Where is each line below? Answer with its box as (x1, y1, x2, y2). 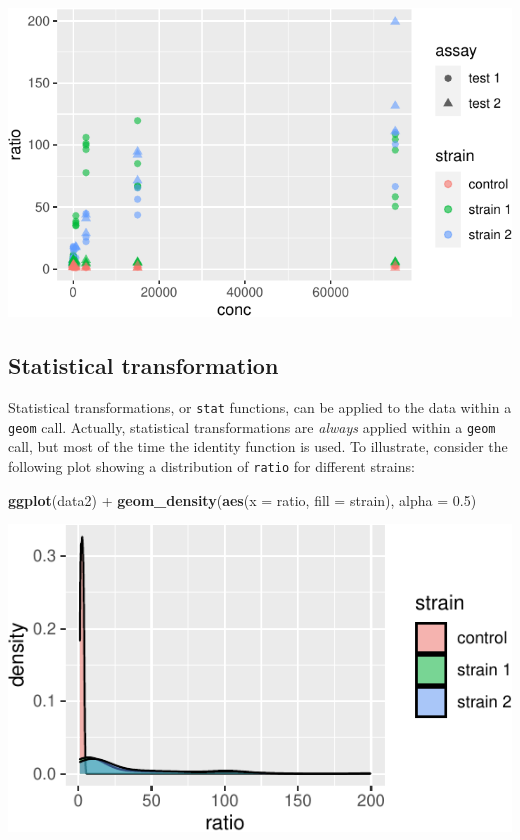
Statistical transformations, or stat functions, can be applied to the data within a (8, 397, 512, 418)
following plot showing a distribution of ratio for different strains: (8, 455, 415, 476)
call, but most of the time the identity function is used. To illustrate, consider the (8, 436, 508, 457)
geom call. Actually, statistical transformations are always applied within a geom (8, 416, 496, 437)
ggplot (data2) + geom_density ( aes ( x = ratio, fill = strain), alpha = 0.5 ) (8, 489, 477, 510)
